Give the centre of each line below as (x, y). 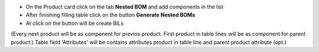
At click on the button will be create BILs (75, 23)
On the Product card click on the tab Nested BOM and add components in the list (125, 7)
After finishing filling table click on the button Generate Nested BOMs (110, 15)
